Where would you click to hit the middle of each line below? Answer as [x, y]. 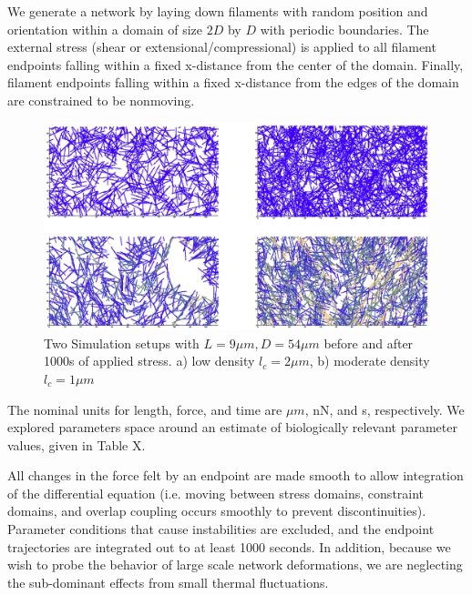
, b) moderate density [369, 361]
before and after [369, 343]
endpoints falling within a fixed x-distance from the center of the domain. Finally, [236, 64]
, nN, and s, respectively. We [385, 409]
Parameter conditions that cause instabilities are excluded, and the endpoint [221, 529]
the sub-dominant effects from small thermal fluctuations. [168, 582]
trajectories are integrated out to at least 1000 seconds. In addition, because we [229, 546]
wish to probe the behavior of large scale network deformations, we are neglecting [235, 565]
